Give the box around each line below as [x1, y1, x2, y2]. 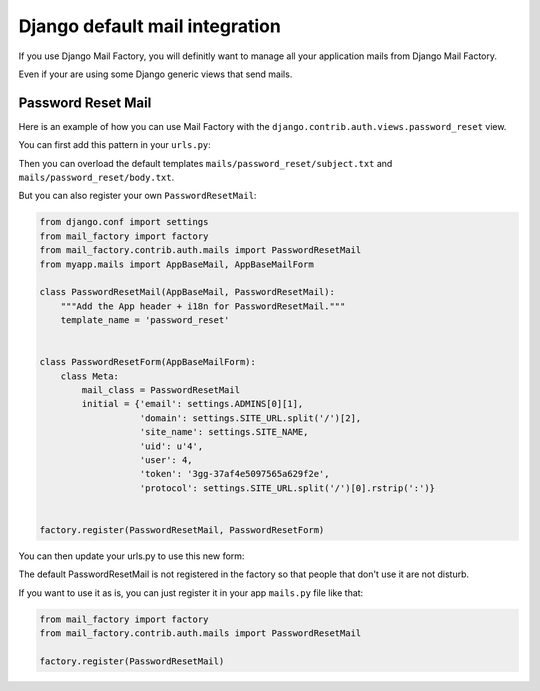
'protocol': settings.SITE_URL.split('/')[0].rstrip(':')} [139, 482, 435, 494]
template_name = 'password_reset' [60, 315, 230, 326]
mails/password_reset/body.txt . [18, 171, 175, 184]
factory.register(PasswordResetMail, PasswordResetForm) [39, 524, 325, 535]
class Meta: [60, 370, 120, 382]
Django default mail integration [18, 15, 282, 37]
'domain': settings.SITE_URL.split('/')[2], [139, 412, 362, 424]
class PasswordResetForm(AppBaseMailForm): [39, 356, 257, 368]
